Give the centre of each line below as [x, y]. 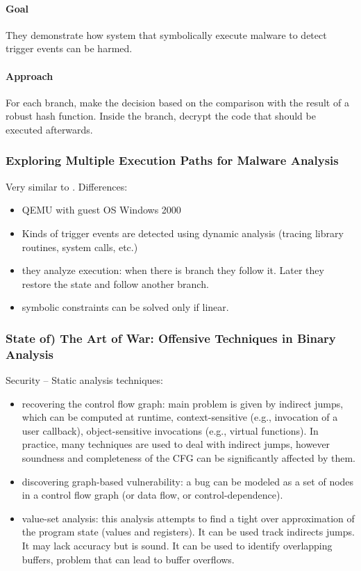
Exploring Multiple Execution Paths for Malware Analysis [172, 160]
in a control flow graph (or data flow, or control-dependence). [152, 495]
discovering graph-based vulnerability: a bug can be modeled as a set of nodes [188, 481]
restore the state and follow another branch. [115, 283]
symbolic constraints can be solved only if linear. [125, 307]
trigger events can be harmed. [69, 48]
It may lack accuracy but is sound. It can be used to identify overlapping [177, 546]
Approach [30, 75]
